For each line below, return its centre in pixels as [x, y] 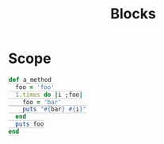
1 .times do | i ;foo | [49, 95]
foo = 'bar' [42, 102]
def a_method [30, 80]
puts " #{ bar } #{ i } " [55, 109]
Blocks [133, 14]
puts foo [30, 124]
